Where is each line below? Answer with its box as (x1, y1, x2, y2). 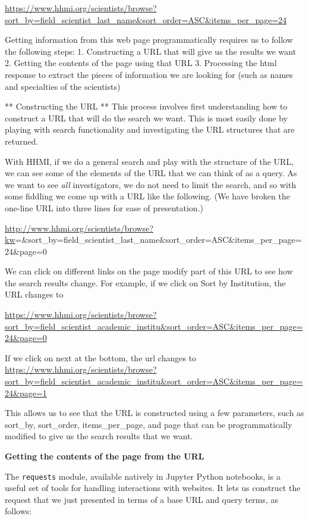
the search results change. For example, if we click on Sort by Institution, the (5, 276, 286, 289)
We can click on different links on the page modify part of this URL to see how (5, 265, 293, 277)
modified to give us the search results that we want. (5, 430, 193, 442)
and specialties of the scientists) (5, 80, 121, 92)
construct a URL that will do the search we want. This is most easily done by (5, 111, 288, 124)
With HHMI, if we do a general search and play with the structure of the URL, (5, 155, 294, 167)
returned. (5, 135, 39, 147)
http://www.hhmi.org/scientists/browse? (5, 221, 154, 234)
